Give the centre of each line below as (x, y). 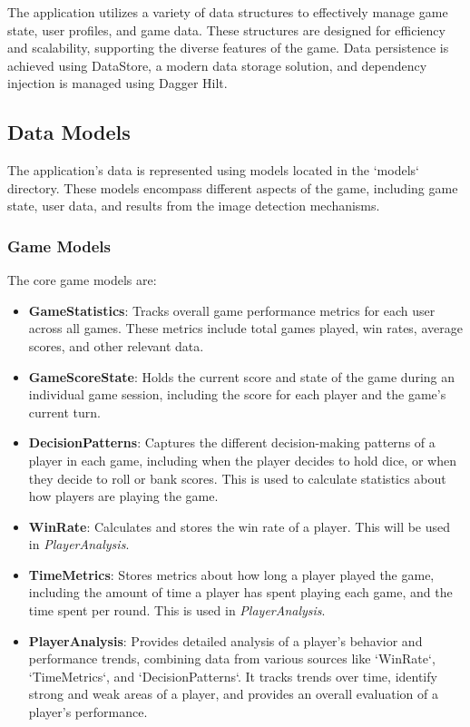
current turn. (64, 412)
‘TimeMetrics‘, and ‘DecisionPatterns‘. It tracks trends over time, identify (233, 676)
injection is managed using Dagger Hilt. (117, 83)
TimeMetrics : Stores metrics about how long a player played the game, (231, 574)
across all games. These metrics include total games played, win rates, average (245, 328)
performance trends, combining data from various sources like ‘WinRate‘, (232, 658)
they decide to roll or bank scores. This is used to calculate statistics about (237, 478)
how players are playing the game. (123, 496)
